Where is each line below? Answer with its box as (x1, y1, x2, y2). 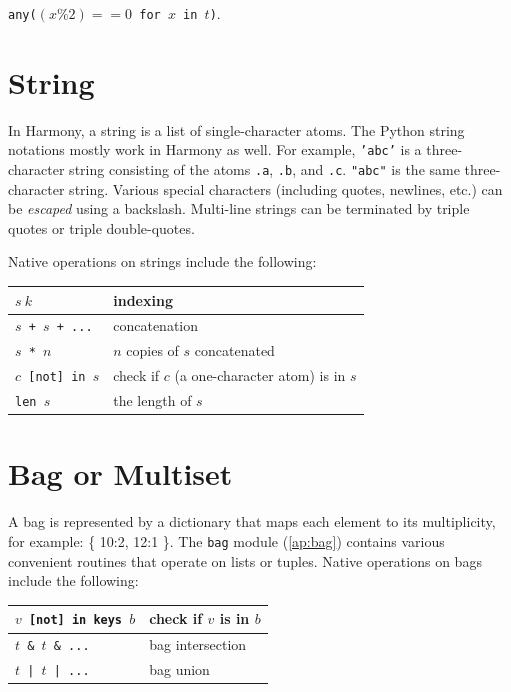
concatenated (194, 340, 275, 361)
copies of (126, 340, 179, 361)
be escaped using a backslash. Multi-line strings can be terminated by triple (8, 198, 470, 219)
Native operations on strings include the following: (8, 251, 317, 272)
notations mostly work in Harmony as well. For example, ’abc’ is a (8, 139, 422, 160)
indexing (113, 289, 173, 310)
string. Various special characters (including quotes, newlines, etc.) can (69, 178, 503, 199)
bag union (149, 659, 210, 680)
